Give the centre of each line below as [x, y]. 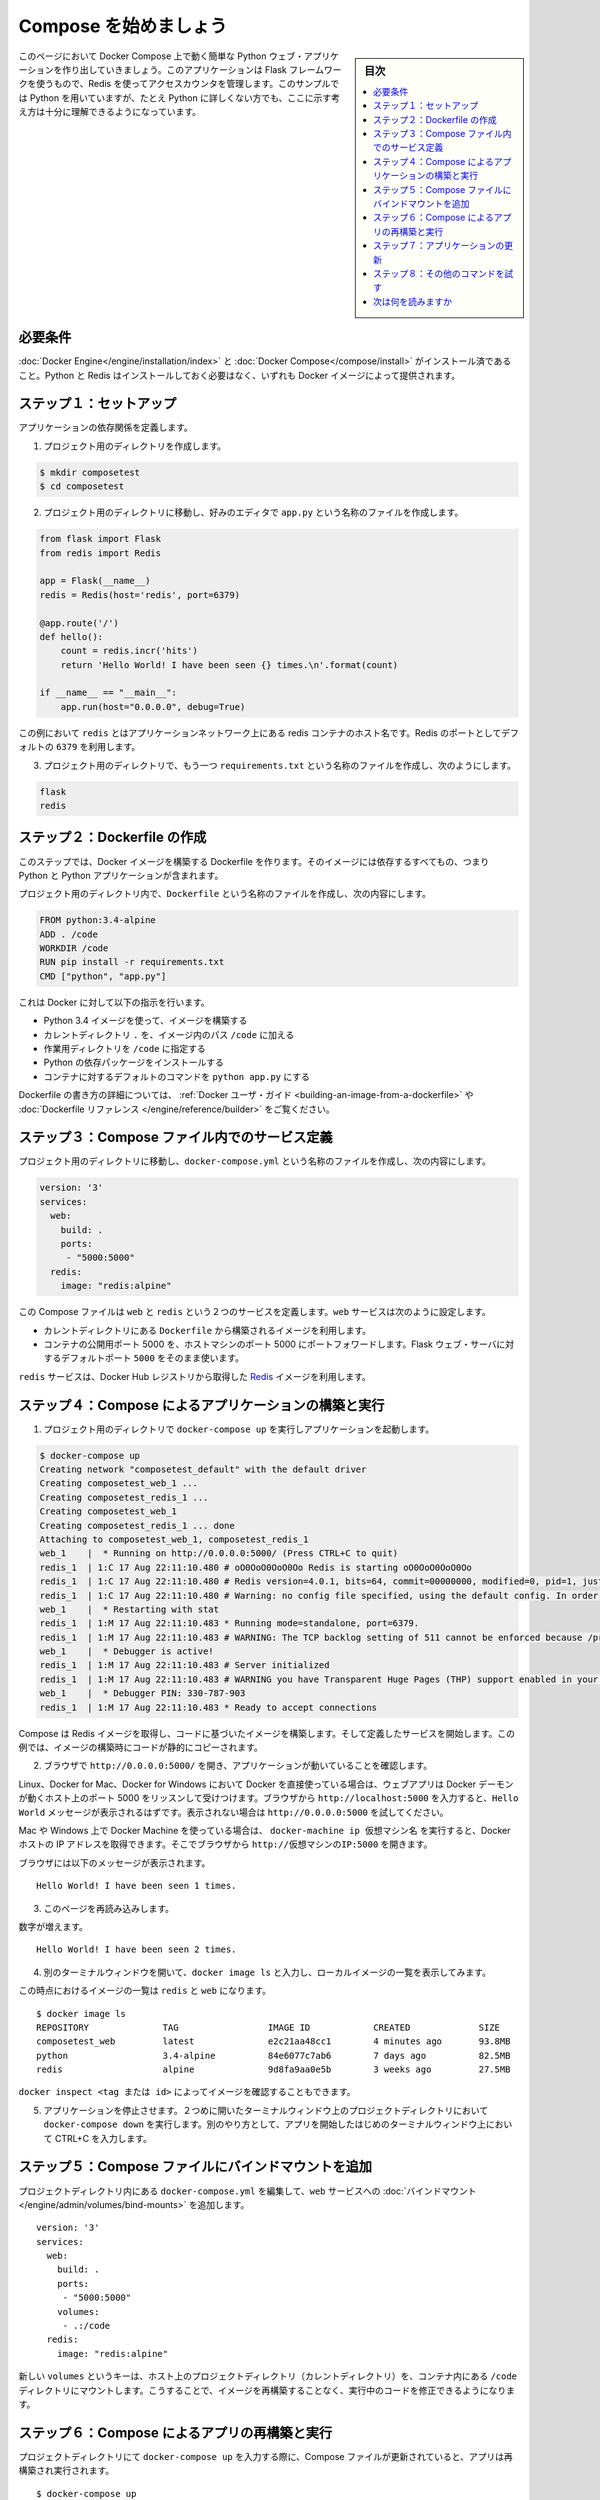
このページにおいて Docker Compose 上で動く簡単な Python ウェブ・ [161, 56]
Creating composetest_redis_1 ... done [137, 1525]
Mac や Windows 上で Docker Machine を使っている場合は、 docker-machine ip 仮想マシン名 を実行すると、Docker [264, 1830]
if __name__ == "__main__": [108, 693]
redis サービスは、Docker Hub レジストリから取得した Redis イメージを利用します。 [195, 1376]
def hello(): [71, 636]
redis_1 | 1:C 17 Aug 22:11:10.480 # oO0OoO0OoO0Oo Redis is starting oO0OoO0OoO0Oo [255, 1567]
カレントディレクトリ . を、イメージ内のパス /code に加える [169, 1034]
